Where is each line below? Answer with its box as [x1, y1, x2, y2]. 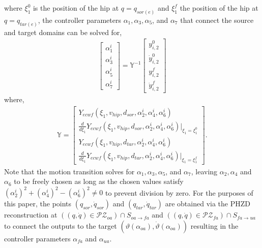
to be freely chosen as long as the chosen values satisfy [14, 176, 184, 187]
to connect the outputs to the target [4, 220, 117, 231]
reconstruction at [4, 209, 57, 220]
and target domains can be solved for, [4, 26, 122, 37]
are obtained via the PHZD [165, 198, 250, 209]
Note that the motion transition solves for [4, 166, 135, 176]
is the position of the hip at [33, 3, 119, 13]
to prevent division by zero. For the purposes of [105, 187, 253, 198]
